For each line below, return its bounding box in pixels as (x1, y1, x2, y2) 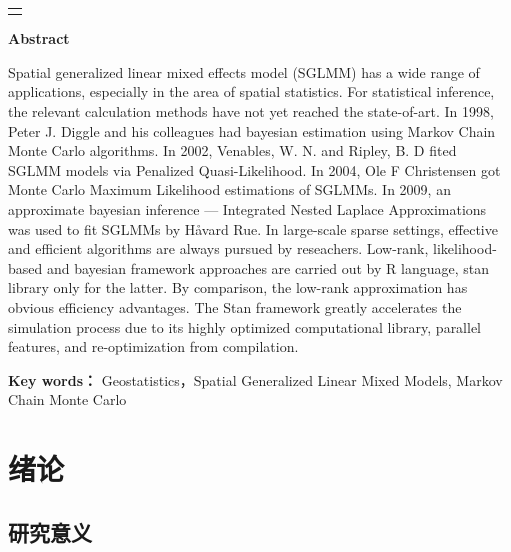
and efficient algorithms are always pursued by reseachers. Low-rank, (8, 238, 429, 259)
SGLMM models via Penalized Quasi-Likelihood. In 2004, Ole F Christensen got (8, 159, 501, 180)
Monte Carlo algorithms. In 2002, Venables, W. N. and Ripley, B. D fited (8, 140, 457, 161)
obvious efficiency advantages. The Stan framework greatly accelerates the (8, 296, 462, 317)
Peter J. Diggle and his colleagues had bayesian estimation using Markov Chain (8, 120, 496, 141)
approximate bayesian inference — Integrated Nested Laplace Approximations (8, 199, 487, 219)
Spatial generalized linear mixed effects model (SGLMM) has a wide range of (8, 61, 480, 82)
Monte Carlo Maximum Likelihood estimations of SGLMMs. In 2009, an (8, 179, 451, 200)
